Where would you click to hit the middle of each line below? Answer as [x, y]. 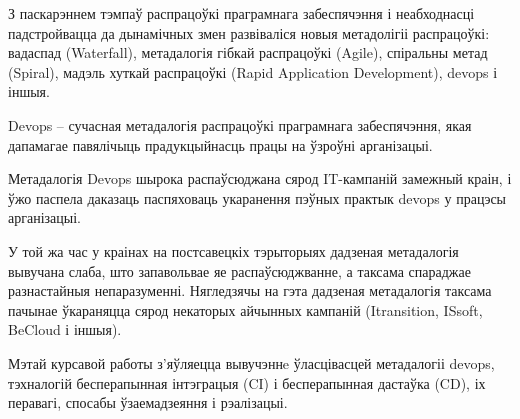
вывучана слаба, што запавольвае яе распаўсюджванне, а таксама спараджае [239, 270]
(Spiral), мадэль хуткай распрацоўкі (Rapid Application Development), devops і [253, 71]
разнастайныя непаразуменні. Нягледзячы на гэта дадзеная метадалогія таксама [250, 290]
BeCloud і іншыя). [65, 329]
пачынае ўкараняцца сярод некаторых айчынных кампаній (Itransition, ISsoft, [245, 309]
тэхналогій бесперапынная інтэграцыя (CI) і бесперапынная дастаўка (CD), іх [247, 382]
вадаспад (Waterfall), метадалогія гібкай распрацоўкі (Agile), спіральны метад [248, 52]
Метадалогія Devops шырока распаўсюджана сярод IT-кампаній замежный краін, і [260, 178]
